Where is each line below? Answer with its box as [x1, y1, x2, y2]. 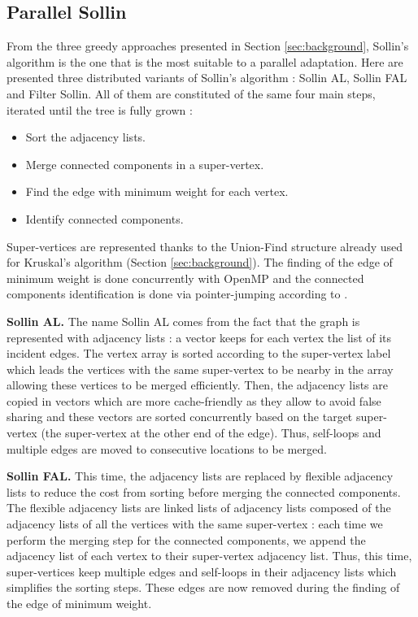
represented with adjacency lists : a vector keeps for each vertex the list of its [7, 328, 392, 345]
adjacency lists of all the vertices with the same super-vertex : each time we [7, 515, 383, 532]
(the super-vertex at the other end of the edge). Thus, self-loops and [41, 424, 381, 441]
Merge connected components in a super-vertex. [25, 155, 264, 172]
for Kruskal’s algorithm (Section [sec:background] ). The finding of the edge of [7, 254, 393, 271]
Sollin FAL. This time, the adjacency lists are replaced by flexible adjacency [7, 467, 394, 484]
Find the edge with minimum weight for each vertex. [25, 183, 289, 200]
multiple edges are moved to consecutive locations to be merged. [7, 440, 327, 457]
